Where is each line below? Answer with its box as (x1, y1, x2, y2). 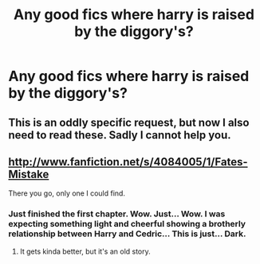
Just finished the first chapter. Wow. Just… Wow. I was (8, 208, 226, 219)
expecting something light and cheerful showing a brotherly (8, 219, 246, 230)
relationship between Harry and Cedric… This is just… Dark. (8, 228, 246, 239)
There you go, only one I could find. (8, 188, 126, 198)
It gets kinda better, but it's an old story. (19, 247, 152, 256)
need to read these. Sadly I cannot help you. (8, 128, 231, 142)
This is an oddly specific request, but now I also (8, 115, 250, 129)
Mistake (8, 167, 49, 181)
